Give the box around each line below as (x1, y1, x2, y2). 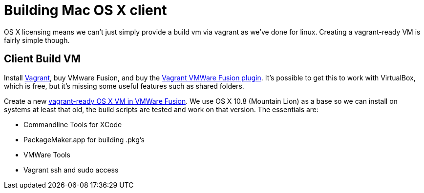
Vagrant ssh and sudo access (23, 165, 119, 174)
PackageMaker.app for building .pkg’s (23, 135, 145, 144)
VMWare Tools (23, 150, 70, 159)
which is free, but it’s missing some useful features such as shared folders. (4, 81, 244, 90)
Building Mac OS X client (4, 2, 167, 19)
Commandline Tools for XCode (23, 120, 122, 129)
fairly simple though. (4, 36, 70, 44)
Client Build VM (4, 53, 81, 65)
